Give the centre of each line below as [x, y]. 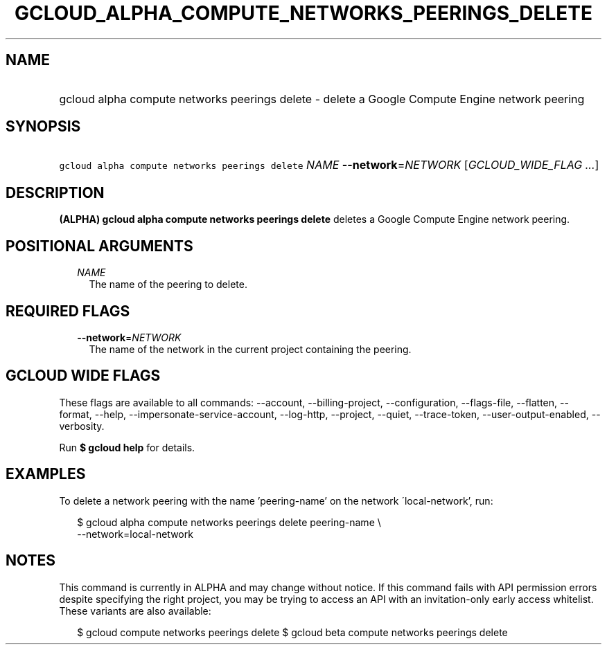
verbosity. [82, 426]
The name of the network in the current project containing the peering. [250, 349]
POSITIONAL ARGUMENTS [99, 246]
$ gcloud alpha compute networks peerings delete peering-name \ [229, 522]
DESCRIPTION [55, 192]
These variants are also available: [135, 611]
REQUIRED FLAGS [68, 311]
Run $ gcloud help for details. [127, 447]
